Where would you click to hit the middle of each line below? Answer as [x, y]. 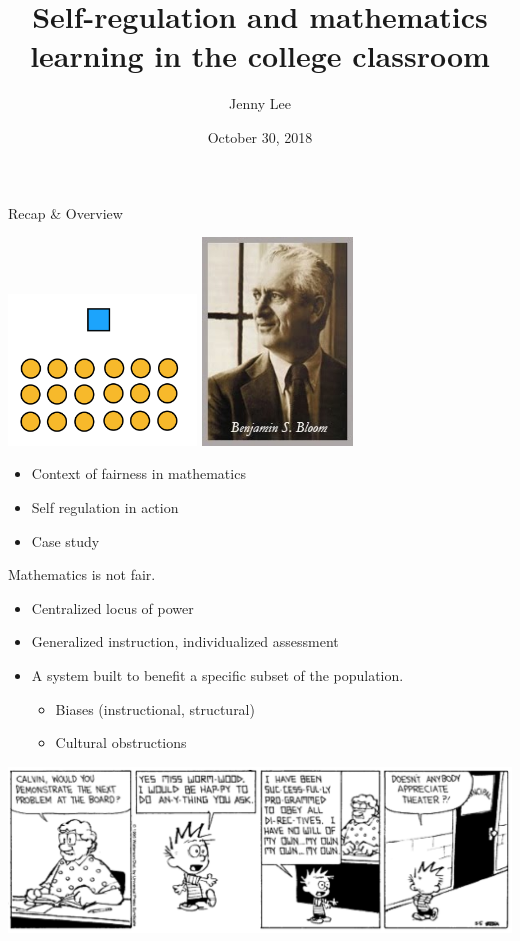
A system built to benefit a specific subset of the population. [217, 674]
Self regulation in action [105, 506]
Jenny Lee [260, 103]
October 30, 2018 [260, 136]
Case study [65, 540]
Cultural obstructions [121, 742]
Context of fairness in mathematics [138, 473]
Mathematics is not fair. [82, 574]
